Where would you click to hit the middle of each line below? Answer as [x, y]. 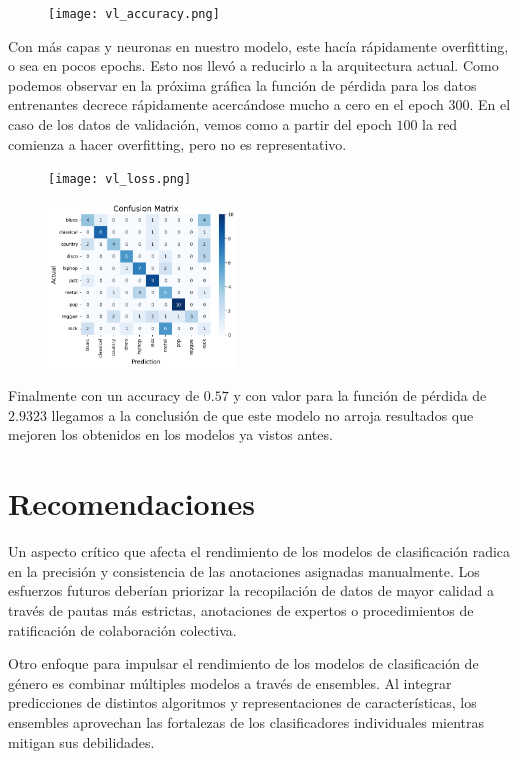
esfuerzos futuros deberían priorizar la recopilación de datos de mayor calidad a [251, 590]
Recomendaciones [132, 503]
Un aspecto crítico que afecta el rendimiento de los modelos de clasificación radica [259, 551]
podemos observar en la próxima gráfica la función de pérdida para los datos [242, 84]
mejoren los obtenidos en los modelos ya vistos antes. [170, 434]
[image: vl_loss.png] [120, 179]
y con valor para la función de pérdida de [360, 395]
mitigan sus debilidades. [81, 741]
